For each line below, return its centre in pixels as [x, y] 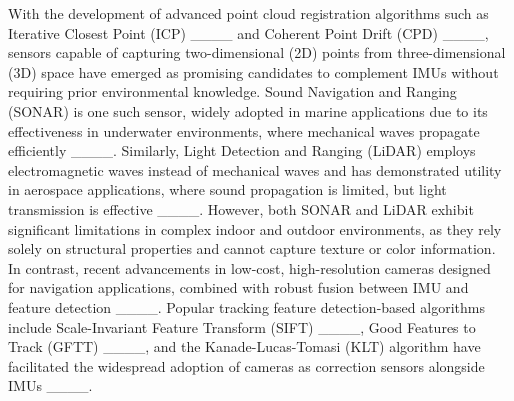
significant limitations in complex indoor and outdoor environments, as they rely [255, 228]
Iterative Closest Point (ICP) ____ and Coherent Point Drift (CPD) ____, [248, 32]
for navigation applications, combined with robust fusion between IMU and [238, 287]
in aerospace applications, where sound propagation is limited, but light [227, 189]
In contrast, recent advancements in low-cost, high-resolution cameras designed [249, 267]
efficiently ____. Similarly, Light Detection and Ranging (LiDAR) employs [242, 150]
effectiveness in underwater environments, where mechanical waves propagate [244, 130]
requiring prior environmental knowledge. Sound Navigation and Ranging [232, 91]
